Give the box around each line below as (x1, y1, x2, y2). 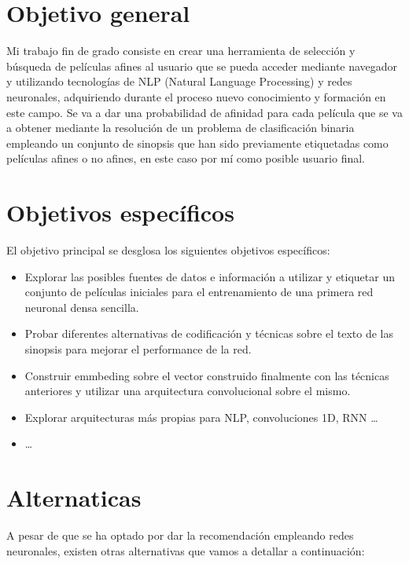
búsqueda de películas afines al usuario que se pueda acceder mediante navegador (6, 57, 398, 74)
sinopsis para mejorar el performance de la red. (24, 340, 252, 357)
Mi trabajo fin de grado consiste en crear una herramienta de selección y (6, 42, 356, 59)
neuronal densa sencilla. (24, 298, 139, 315)
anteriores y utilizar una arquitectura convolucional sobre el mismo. (24, 383, 351, 399)
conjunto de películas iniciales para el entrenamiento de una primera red (24, 284, 374, 300)
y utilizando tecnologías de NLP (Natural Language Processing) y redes (6, 73, 352, 90)
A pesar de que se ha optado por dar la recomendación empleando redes (6, 527, 354, 544)
